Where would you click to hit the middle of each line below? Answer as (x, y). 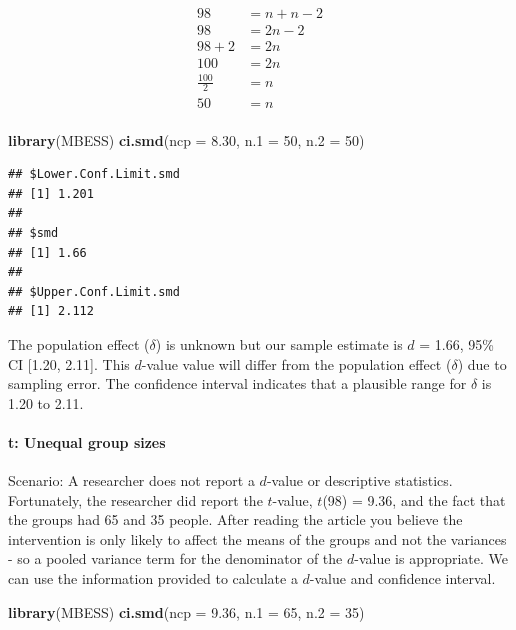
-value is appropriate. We (431, 558)
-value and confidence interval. (402, 578)
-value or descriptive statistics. (359, 480)
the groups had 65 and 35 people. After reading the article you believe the (235, 519)
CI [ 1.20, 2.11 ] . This (69, 363)
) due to (482, 363)
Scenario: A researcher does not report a (131, 480)
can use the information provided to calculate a (153, 578)
